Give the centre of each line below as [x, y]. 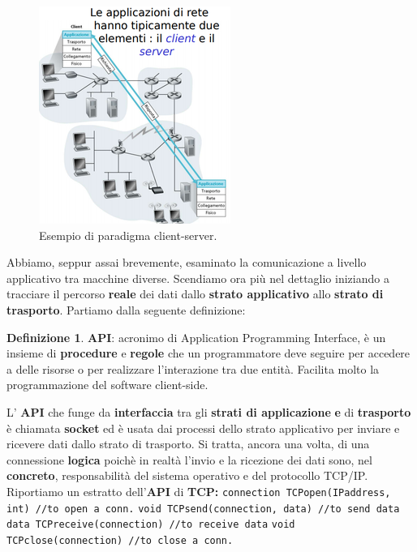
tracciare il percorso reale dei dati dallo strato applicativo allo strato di [195, 294]
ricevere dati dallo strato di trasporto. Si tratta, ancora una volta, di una [188, 444]
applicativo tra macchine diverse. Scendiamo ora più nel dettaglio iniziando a [198, 278]
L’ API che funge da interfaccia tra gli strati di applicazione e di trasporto [209, 411]
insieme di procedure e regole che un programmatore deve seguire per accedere [208, 353]
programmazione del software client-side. [107, 385]
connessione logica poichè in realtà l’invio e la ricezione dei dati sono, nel [189, 459]
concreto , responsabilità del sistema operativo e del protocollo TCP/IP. [187, 475]
